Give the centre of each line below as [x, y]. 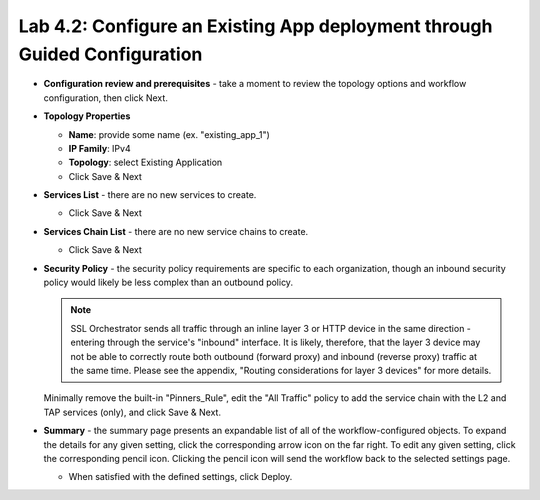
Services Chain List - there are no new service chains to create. [176, 231]
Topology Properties [87, 116]
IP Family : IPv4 [99, 148]
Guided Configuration [110, 54]
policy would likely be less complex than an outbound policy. [168, 282]
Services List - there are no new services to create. [150, 195]
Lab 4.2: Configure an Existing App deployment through [255, 26]
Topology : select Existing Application [145, 162]
